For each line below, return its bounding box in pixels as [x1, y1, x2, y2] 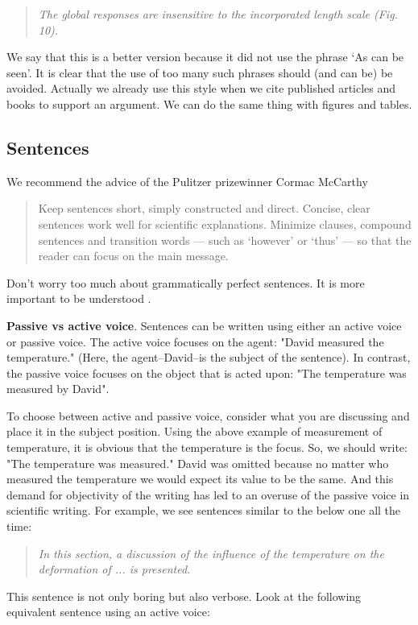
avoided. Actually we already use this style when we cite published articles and [6, 80, 396, 97]
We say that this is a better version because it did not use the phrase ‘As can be [6, 48, 404, 65]
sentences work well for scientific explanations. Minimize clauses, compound [38, 215, 412, 232]
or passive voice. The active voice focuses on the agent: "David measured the [6, 333, 384, 350]
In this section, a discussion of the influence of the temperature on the [38, 544, 384, 561]
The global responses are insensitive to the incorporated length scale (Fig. [38, 6, 398, 22]
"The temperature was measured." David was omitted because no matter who [6, 454, 389, 471]
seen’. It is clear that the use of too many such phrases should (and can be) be [6, 64, 393, 81]
